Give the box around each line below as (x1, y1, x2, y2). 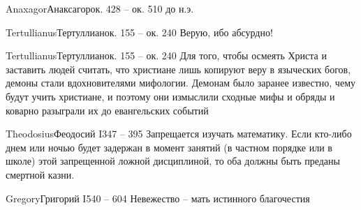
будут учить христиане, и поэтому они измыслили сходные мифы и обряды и (6, 89, 335, 103)
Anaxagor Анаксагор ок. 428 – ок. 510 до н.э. (6, 1, 194, 15)
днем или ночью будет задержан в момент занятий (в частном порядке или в (6, 140, 332, 154)
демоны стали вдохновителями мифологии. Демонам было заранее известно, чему (6, 75, 355, 90)
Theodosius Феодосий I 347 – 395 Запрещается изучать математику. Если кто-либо (6, 126, 352, 141)
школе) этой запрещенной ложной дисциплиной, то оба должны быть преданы (6, 153, 340, 168)
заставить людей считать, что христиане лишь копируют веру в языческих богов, (6, 61, 351, 76)
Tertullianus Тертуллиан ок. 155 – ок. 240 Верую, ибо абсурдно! (6, 24, 273, 39)
